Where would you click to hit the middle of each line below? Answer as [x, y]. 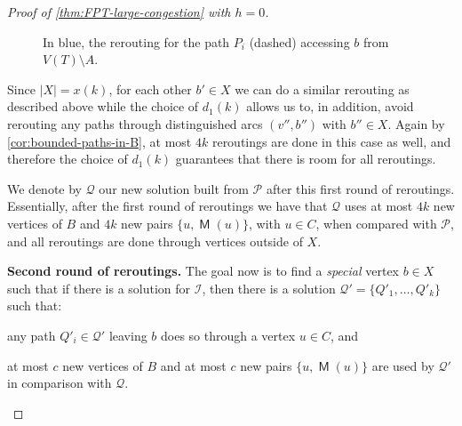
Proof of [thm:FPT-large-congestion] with [119, 12]
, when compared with [376, 223]
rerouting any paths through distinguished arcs [135, 123]
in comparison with [60, 383]
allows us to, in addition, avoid [330, 106]
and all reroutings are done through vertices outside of [155, 241]
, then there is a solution [269, 288]
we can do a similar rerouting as [322, 88]
